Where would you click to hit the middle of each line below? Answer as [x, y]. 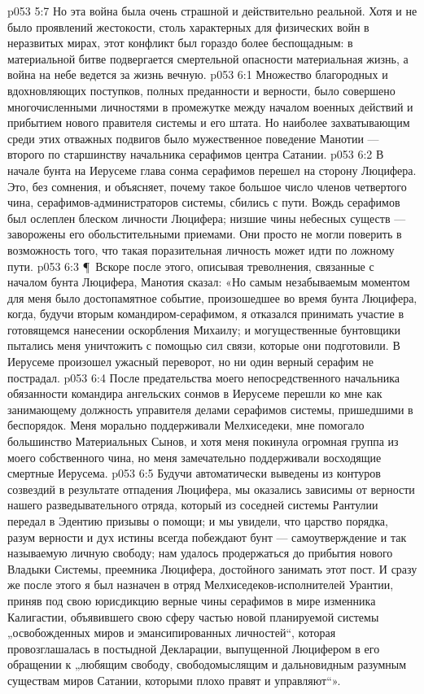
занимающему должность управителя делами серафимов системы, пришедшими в [210, 409]
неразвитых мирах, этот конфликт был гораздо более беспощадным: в [180, 43]
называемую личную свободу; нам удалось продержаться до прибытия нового [200, 553]
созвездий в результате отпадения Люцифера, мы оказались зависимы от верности [211, 489]
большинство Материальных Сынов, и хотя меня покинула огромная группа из [203, 441]
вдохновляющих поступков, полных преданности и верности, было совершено [201, 90]
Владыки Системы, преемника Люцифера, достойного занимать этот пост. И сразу [212, 568]
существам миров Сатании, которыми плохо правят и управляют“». [174, 680]
